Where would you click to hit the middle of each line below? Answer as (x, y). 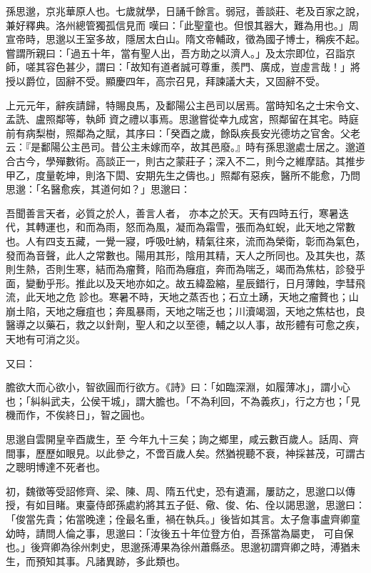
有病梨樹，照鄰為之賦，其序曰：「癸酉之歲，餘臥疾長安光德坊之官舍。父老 (188, 133)
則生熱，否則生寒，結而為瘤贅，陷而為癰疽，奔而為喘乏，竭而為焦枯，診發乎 (185, 269)
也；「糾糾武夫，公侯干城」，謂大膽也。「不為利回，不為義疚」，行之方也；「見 (183, 400)
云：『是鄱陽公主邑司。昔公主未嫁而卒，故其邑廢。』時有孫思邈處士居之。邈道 (185, 147)
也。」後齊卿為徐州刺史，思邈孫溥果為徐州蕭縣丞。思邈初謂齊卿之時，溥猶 (178, 547)
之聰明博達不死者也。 (56, 467)
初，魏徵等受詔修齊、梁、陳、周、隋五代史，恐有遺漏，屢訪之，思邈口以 (176, 490)
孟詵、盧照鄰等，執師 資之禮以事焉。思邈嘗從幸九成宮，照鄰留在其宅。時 (177, 119)
